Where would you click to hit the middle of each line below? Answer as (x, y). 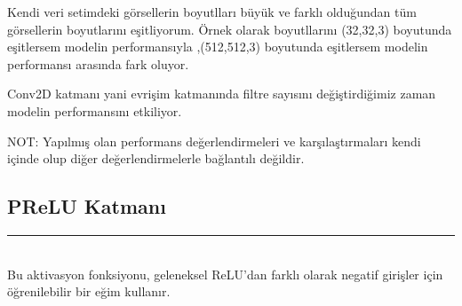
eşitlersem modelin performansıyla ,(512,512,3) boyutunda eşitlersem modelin (218, 47)
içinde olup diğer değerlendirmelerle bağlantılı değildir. (156, 158)
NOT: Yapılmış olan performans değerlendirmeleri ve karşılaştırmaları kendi (214, 141)
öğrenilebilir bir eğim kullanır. (89, 291)
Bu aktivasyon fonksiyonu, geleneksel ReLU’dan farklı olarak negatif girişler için (225, 274)
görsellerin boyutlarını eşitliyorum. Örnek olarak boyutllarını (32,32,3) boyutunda (230, 29)
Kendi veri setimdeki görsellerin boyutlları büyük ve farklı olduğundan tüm (212, 12)
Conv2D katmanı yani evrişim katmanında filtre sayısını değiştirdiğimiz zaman (222, 94)
